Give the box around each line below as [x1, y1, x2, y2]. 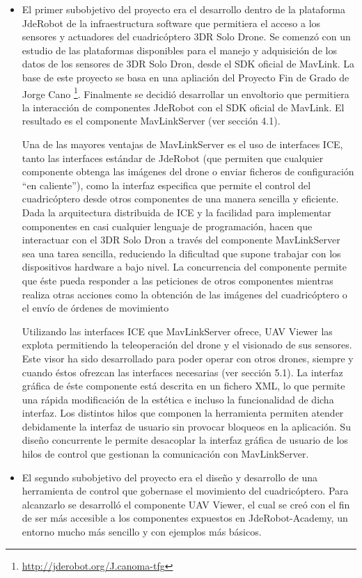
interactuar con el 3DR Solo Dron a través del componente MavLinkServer [22, 232, 340, 247]
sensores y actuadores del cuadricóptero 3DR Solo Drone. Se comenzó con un [22, 29, 351, 44]
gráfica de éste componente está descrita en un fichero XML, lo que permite [22, 378, 345, 393]
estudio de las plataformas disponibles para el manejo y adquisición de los [22, 42, 337, 57]
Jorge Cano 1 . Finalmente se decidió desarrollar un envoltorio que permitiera [22, 84, 349, 101]
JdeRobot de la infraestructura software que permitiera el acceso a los [22, 15, 321, 30]
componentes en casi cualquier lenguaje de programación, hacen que [22, 218, 313, 233]
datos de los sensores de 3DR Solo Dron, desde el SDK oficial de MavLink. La [22, 56, 355, 71]
